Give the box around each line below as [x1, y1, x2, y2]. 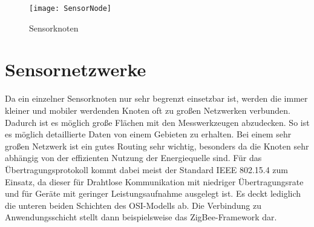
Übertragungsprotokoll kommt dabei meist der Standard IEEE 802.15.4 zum [5, 163, 289, 176]
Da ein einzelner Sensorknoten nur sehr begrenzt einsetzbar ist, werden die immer [5, 92, 308, 105]
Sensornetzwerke [5, 57, 146, 82]
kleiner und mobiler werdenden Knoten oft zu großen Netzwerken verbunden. [5, 104, 290, 116]
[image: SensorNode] [29, 4, 112, 13]
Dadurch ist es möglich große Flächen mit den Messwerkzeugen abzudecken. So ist [5, 116, 310, 128]
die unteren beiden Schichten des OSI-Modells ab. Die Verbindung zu [5, 199, 261, 211]
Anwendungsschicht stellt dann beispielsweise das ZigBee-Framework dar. [5, 211, 277, 223]
